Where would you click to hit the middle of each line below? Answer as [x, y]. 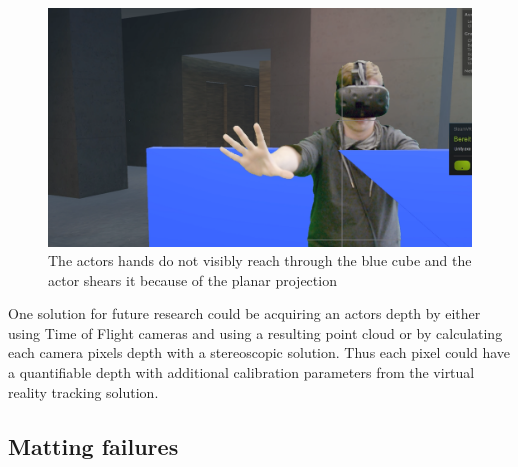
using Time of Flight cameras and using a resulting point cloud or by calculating [255, 332]
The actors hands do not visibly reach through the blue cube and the [260, 260]
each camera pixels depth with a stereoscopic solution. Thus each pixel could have [259, 352]
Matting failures [93, 445]
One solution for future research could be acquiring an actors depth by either [244, 313]
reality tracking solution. [83, 391]
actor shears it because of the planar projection [192, 279]
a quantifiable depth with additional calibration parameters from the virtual [241, 372]
